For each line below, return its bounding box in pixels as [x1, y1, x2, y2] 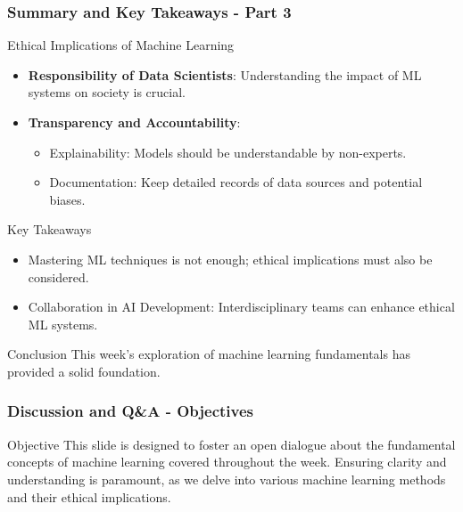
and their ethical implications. [7, 487, 171, 506]
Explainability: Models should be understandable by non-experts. [49, 142, 407, 161]
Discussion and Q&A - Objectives [7, 400, 253, 422]
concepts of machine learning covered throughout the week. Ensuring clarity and [7, 452, 447, 471]
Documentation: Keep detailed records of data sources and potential [49, 173, 423, 191]
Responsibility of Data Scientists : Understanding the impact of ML [28, 65, 422, 84]
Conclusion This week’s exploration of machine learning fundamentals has [7, 345, 410, 363]
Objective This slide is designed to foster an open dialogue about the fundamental [7, 435, 456, 453]
